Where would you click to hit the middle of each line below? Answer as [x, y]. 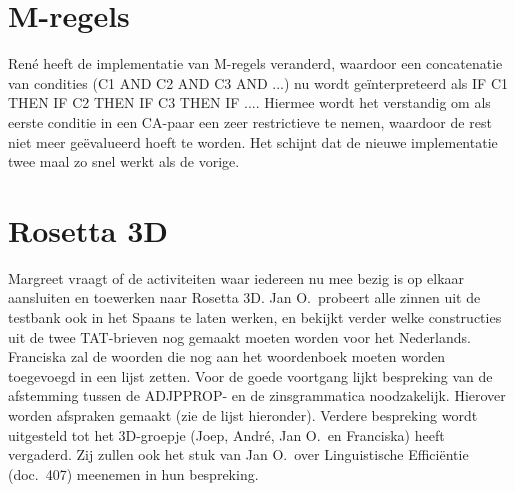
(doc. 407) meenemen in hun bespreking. [133, 473]
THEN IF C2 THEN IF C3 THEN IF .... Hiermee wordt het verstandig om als [249, 102]
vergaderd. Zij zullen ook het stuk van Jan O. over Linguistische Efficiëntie [238, 454]
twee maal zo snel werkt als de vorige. [124, 161]
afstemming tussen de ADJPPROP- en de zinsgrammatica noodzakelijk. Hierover [257, 395]
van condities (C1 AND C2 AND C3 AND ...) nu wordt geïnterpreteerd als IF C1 [258, 82]
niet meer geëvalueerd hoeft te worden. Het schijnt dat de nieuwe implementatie [253, 141]
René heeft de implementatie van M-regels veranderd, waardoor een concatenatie [255, 63]
